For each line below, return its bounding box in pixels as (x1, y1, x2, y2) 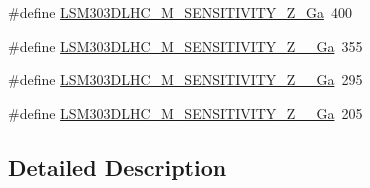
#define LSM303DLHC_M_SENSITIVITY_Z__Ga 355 (8, 35, 363, 56)
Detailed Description (8, 151, 227, 182)
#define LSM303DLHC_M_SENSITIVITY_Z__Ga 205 (8, 102, 363, 123)
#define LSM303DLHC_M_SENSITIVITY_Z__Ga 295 (8, 69, 363, 90)
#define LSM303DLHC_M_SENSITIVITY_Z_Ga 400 (8, 2, 352, 22)
